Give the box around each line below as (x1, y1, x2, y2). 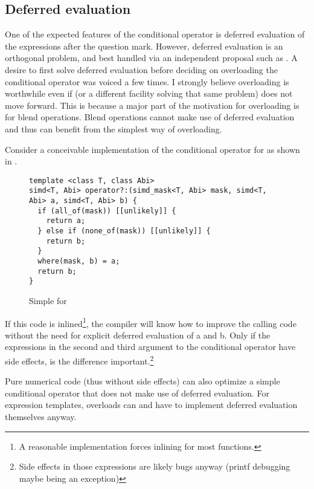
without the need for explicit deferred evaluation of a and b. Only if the (5, 328, 271, 341)
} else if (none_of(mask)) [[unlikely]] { (37, 227, 211, 236)
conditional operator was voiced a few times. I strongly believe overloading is (5, 75, 289, 88)
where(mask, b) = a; (37, 256, 120, 265)
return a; (46, 216, 86, 225)
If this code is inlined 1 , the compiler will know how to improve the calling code (5, 315, 296, 329)
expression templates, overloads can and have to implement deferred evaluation (5, 398, 298, 411)
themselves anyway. (5, 410, 77, 423)
